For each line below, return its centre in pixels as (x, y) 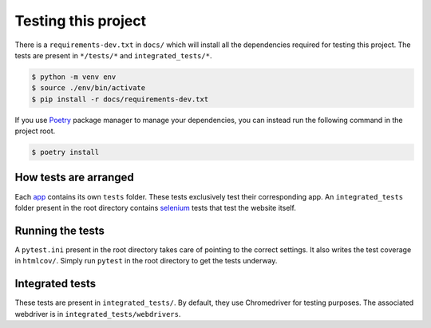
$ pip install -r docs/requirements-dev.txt (120, 99)
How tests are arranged (75, 178)
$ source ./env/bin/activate (89, 88)
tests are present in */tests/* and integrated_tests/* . (113, 55)
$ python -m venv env (74, 77)
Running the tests (60, 230)
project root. (35, 131)
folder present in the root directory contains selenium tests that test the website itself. (156, 207)
